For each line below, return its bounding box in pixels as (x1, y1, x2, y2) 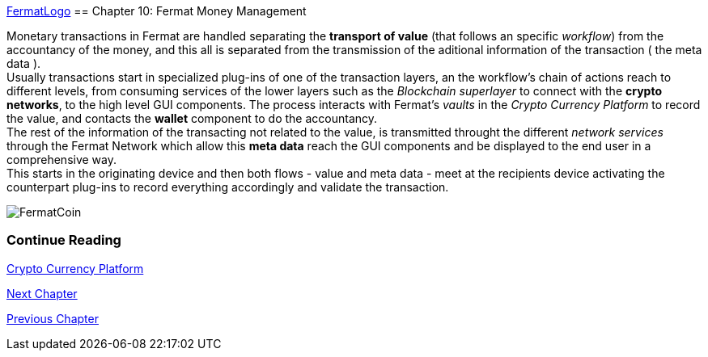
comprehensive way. (6, 153, 117, 166)
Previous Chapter (6, 311, 99, 325)
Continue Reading (6, 232, 121, 249)
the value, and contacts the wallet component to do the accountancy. (6, 111, 378, 125)
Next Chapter (6, 286, 78, 300)
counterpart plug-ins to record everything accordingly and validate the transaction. (6, 180, 449, 194)
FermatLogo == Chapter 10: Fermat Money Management (6, 4, 307, 18)
